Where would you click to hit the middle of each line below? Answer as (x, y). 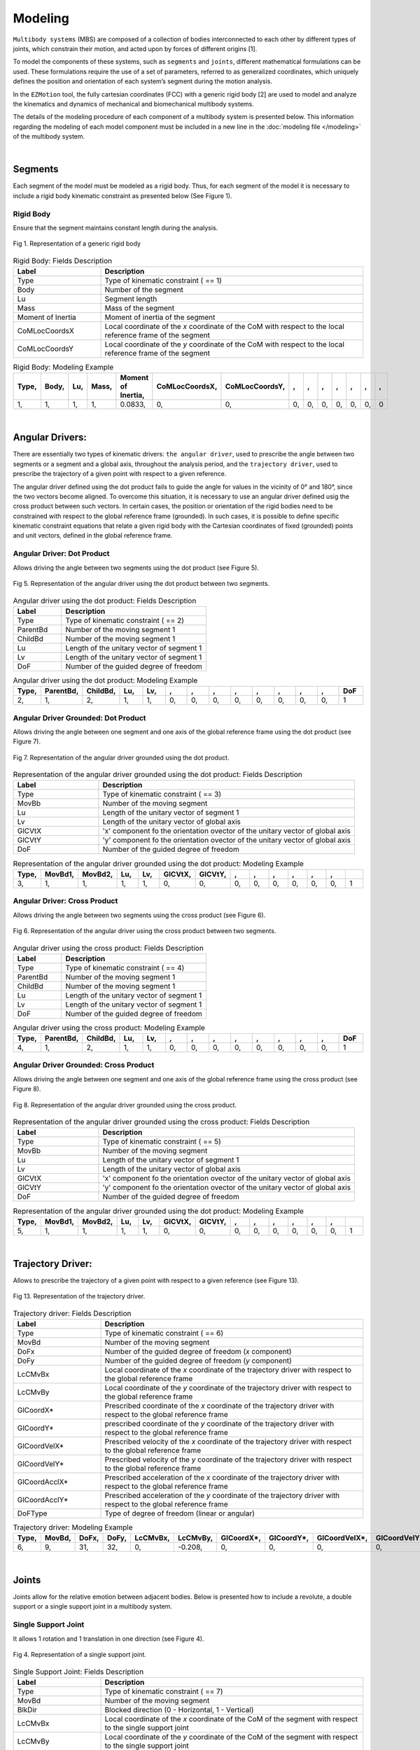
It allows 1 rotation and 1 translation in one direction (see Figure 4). (108, 1639)
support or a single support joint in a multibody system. (93, 1606)
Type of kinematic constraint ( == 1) (163, 281)
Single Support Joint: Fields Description (78, 1672)
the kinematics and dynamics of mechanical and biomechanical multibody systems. (134, 104)
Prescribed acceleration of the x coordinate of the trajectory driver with (222, 1477)
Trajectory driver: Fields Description (72, 1313)
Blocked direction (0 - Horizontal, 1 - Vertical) (179, 1709)
